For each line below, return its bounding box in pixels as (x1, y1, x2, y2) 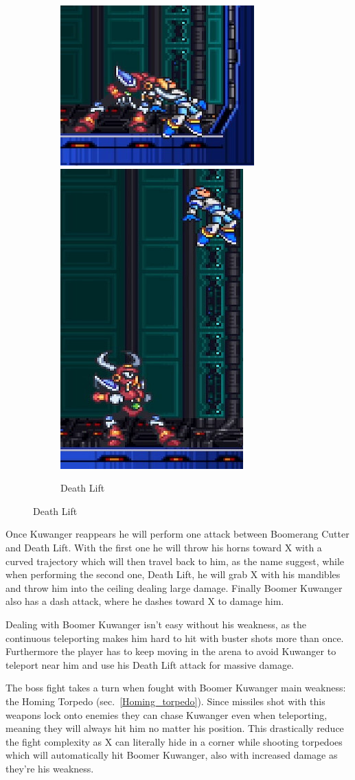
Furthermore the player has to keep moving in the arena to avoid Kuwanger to (5, 644, 336, 658)
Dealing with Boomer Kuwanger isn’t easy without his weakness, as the (5, 617, 307, 631)
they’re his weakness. (5, 761, 94, 775)
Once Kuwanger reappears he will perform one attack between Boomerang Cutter (5, 527, 350, 541)
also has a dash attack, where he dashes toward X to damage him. (5, 594, 284, 608)
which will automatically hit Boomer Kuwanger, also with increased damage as (5, 748, 338, 762)
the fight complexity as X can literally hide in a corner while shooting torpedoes (5, 734, 343, 748)
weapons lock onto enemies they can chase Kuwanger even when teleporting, (5, 707, 328, 722)
